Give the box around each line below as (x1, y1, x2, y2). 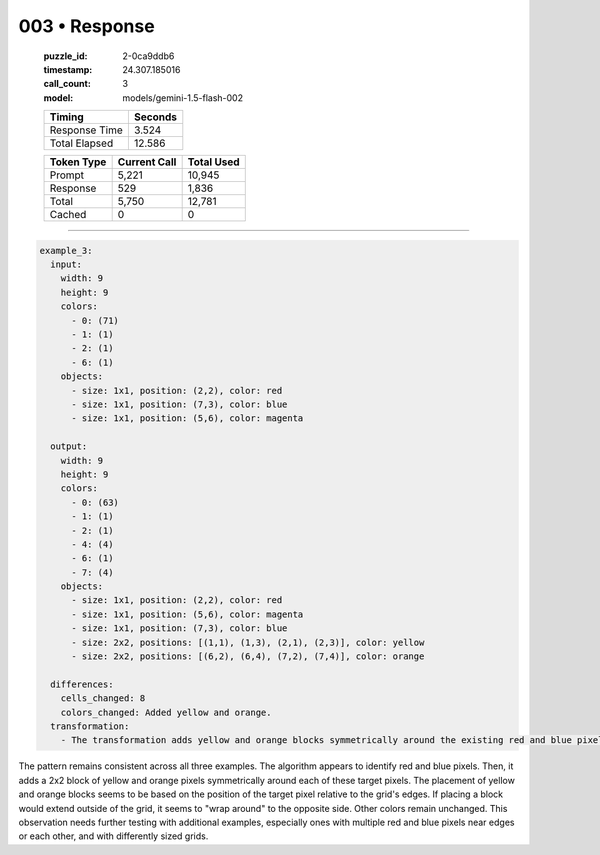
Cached (49, 208, 87, 222)
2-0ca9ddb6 (122, 50, 175, 62)
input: (50, 259, 83, 270)
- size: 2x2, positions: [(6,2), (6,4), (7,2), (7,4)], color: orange (71, 651, 425, 662)
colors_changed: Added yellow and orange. (60, 706, 272, 718)
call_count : (43, 78, 92, 90)
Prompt (49, 168, 85, 182)
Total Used (187, 155, 240, 169)
